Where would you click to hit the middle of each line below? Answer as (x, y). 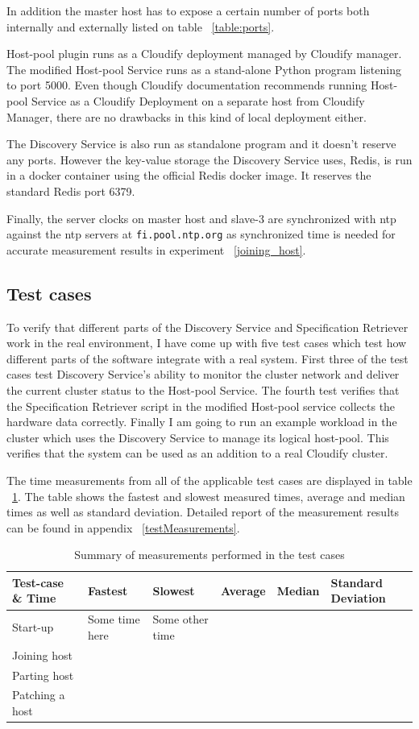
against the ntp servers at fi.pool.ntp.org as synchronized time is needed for (201, 234)
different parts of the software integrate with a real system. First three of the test (207, 358)
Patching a (39, 695)
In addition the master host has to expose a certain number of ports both (188, 10)
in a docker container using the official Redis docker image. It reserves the (189, 175)
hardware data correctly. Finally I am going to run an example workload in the (202, 422)
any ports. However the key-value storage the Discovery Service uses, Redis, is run (209, 159)
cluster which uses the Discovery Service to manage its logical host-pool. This (198, 437)
